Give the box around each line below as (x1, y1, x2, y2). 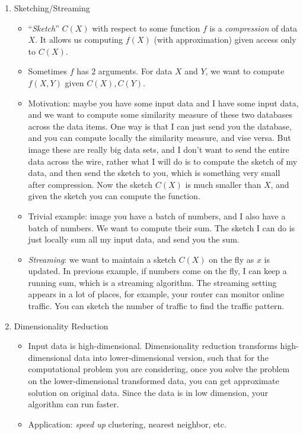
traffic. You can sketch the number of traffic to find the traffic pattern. (28, 300, 285, 312)
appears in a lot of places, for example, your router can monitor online (28, 288, 284, 300)
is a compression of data (209, 21, 298, 34)
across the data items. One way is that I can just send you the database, (28, 119, 292, 132)
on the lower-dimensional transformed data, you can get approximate (28, 375, 279, 387)
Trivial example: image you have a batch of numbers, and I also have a (28, 209, 286, 222)
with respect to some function (92, 21, 200, 34)
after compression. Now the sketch (28, 178, 153, 190)
